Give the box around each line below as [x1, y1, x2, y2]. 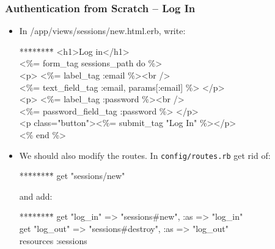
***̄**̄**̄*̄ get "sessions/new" [19, 169, 125, 182]
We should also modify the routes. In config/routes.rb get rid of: [19, 149, 271, 161]
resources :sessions [19, 234, 87, 247]
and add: [19, 189, 53, 202]
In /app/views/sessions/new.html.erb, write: [19, 24, 186, 37]
